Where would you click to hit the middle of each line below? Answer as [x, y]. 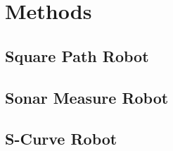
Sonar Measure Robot [87, 97]
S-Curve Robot [61, 139]
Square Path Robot [77, 55]
